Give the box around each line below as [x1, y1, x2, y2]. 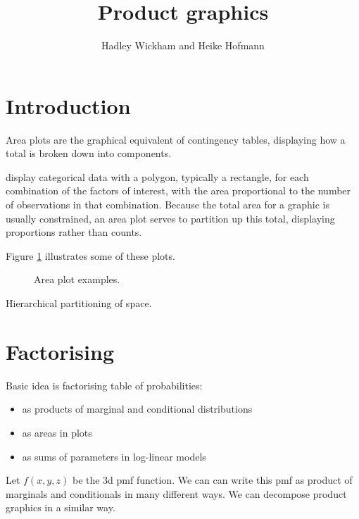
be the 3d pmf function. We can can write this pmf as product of [72, 473, 353, 487]
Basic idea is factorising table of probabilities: [6, 377, 203, 392]
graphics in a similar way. [6, 500, 115, 515]
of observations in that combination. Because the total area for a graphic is [6, 197, 329, 212]
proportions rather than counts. [6, 225, 142, 239]
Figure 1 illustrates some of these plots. [6, 248, 175, 263]
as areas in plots [22, 425, 92, 439]
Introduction [6, 91, 131, 120]
